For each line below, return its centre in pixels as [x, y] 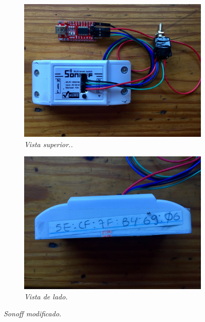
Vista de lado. [46, 296]
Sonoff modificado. [33, 314]
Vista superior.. [49, 144]
